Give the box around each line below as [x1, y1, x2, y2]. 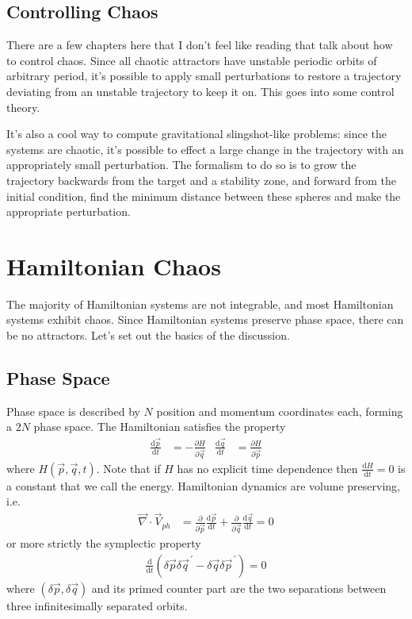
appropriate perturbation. [6, 203, 131, 220]
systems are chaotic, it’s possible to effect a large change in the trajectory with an [6, 140, 404, 157]
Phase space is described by [6, 402, 140, 419]
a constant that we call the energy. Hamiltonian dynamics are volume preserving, [6, 477, 400, 494]
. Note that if [96, 459, 161, 476]
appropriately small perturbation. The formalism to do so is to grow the [6, 156, 357, 173]
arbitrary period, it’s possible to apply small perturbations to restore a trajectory [6, 67, 402, 84]
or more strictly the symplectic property [6, 535, 201, 552]
